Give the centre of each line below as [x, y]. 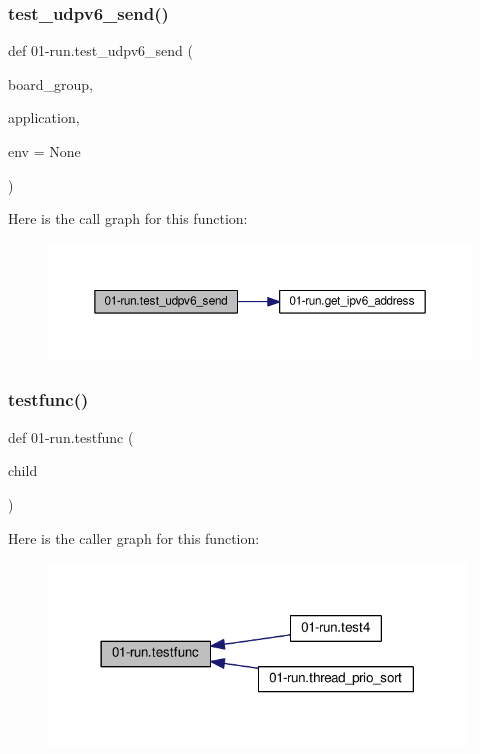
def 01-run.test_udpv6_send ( [100, 50]
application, [44, 117]
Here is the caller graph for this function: [134, 537]
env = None [44, 151]
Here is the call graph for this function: [128, 218]
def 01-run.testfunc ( [71, 436]
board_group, [50, 83]
